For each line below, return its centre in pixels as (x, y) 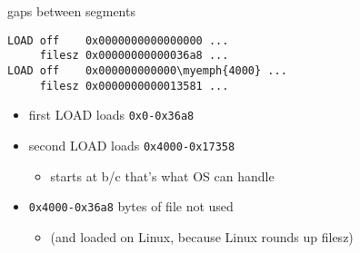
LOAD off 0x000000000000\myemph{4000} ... (147, 70)
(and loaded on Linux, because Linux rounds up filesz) (202, 236)
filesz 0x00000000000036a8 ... (134, 56)
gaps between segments (71, 11)
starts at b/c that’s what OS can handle (162, 175)
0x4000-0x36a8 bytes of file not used (131, 206)
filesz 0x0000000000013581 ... (134, 86)
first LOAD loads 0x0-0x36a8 (111, 115)
